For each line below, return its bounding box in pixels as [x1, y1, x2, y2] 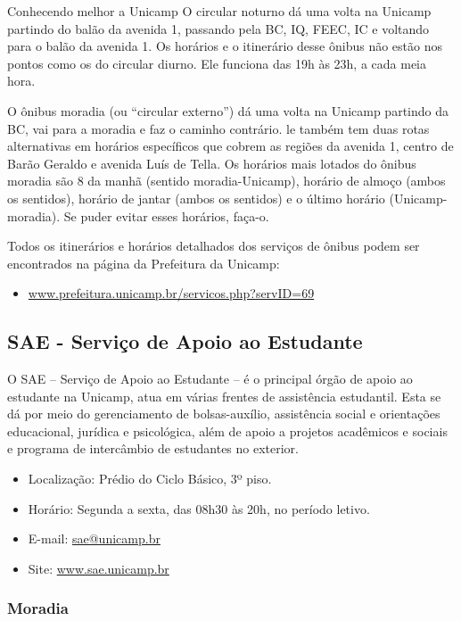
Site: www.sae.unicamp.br [28, 559, 169, 577]
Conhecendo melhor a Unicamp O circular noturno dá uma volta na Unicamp [7, 2, 432, 20]
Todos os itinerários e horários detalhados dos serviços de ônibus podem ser [7, 236, 420, 255]
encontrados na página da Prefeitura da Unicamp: [7, 253, 280, 272]
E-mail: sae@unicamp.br [28, 529, 161, 548]
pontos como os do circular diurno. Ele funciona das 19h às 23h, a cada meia [7, 54, 427, 72]
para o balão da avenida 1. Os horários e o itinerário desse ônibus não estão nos [7, 37, 442, 55]
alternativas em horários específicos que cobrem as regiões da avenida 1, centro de [7, 137, 454, 155]
